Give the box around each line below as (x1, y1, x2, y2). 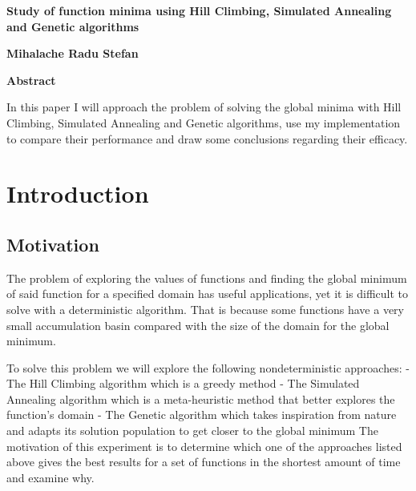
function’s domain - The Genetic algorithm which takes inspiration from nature (6, 406, 397, 423)
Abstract (6, 71, 56, 88)
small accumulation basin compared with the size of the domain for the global (6, 316, 390, 333)
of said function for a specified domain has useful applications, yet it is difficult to (6, 285, 409, 302)
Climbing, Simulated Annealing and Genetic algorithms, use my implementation (6, 114, 401, 131)
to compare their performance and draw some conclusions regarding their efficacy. (6, 130, 408, 147)
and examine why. (6, 469, 95, 485)
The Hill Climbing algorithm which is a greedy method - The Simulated (6, 375, 360, 392)
